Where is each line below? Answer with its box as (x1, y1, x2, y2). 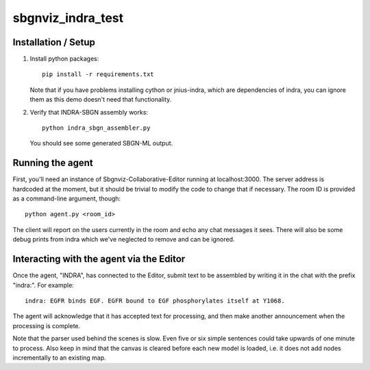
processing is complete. (12, 321, 81, 329)
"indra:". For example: (12, 281, 75, 289)
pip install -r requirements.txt (42, 71, 154, 78)
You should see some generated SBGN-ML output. (29, 139, 173, 148)
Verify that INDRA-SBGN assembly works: (29, 108, 149, 116)
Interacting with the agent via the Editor (12, 253, 186, 265)
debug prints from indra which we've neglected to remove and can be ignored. (12, 235, 235, 244)
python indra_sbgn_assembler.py (42, 124, 151, 132)
